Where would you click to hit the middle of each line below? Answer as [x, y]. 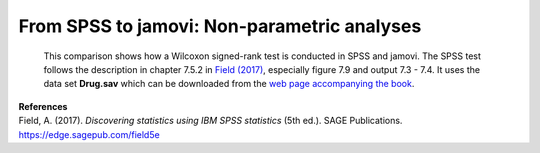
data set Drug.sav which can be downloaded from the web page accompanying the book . [229, 84]
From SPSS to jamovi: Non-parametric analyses [220, 26]
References [43, 106]
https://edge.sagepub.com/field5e [89, 134]
